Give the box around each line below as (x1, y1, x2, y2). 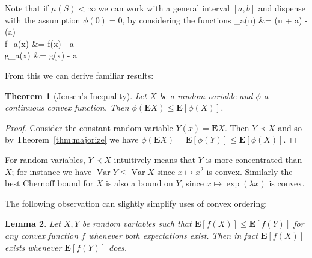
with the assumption (5, 13, 81, 26)
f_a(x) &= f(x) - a (5, 37, 74, 49)
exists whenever (5, 241, 62, 253)
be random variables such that (82, 217, 192, 230)
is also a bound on (106, 177, 173, 189)
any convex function (5, 229, 79, 241)
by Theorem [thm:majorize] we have (5, 133, 139, 146)
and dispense (258, 2, 306, 14)
